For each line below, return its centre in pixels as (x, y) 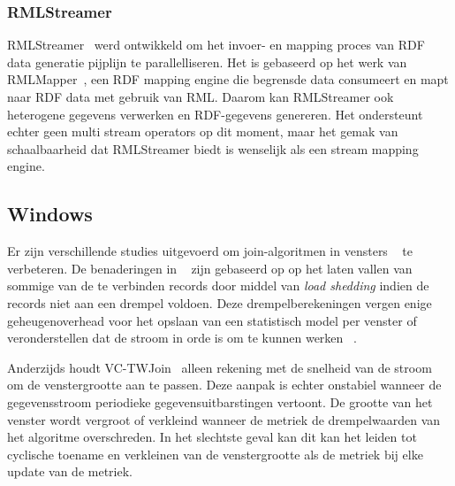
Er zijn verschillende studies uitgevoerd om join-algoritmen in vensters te (210, 251)
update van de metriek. (70, 471)
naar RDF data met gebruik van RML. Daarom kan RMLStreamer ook (201, 96)
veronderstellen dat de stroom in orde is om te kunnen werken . (182, 338)
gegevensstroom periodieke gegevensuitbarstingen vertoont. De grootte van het (220, 401)
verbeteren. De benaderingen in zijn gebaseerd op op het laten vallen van (210, 268)
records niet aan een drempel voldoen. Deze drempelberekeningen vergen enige (220, 302)
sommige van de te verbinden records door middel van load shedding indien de (218, 285)
